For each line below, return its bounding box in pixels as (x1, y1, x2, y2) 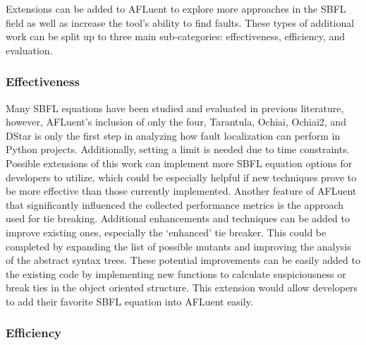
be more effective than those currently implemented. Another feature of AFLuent (6, 183, 357, 198)
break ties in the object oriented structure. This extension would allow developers (6, 280, 358, 295)
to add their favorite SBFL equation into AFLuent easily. (6, 293, 253, 308)
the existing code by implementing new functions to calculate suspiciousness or (6, 266, 346, 281)
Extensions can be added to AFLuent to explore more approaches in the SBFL (6, 1, 346, 16)
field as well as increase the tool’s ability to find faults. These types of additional (6, 15, 355, 30)
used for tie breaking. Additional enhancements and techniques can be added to (6, 211, 350, 226)
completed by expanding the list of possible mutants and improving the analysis (6, 238, 351, 253)
